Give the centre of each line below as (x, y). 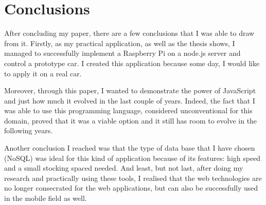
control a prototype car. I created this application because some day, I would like (132, 63)
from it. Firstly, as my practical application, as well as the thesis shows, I (120, 43)
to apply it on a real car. (43, 73)
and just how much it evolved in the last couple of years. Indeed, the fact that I (130, 100)
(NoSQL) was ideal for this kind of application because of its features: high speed (132, 158)
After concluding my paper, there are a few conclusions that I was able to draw (129, 33)
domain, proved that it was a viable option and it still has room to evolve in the (131, 120)
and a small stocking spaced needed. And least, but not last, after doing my (124, 168)
